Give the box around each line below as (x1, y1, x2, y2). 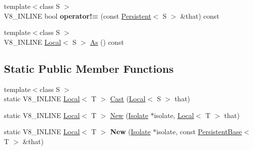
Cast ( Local (110, 93, 146, 104)
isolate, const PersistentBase (156, 126, 242, 137)
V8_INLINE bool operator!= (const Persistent (4, 10, 151, 21)
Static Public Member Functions (4, 60, 174, 76)
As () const (90, 36, 124, 47)
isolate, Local (154, 110, 194, 120)
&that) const (180, 10, 219, 21)
